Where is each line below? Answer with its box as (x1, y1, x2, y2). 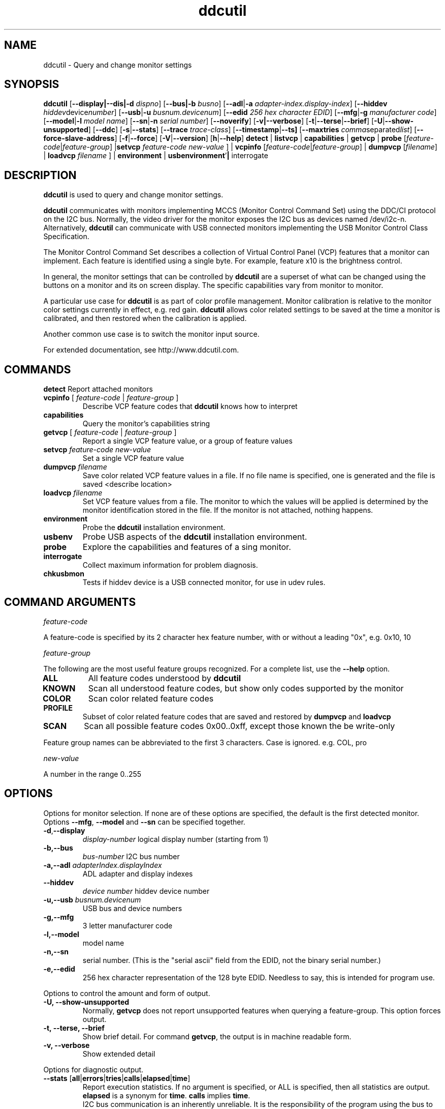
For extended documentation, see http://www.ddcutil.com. (43, 345, 239, 355)
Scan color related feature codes (88, 693, 214, 704)
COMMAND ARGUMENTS (4, 595, 136, 608)
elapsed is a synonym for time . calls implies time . (82, 1091, 250, 1100)
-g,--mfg (43, 912, 74, 921)
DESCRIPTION (4, 168, 77, 182)
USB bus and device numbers (82, 903, 182, 913)
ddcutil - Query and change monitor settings (43, 60, 192, 69)
